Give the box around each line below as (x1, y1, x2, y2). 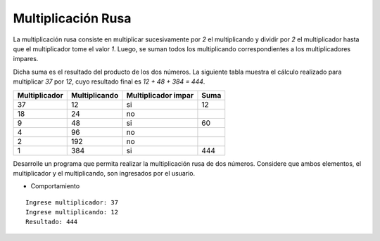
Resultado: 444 (25, 218, 78, 226)
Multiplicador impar (126, 90, 194, 100)
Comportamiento (30, 182, 80, 190)
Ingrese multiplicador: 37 (25, 198, 119, 207)
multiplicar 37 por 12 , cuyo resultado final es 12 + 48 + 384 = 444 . (13, 77, 205, 86)
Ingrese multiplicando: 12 (25, 208, 119, 216)
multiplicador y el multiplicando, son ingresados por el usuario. (13, 169, 196, 177)
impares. (13, 55, 39, 63)
